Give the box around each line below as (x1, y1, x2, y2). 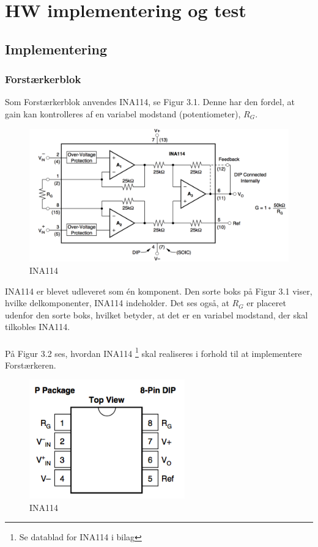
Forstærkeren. (5, 358, 56, 371)
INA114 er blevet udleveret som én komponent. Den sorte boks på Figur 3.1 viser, (5, 284, 312, 297)
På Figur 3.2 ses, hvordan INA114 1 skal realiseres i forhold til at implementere (5, 345, 302, 359)
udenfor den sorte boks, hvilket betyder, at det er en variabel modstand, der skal (5, 308, 308, 321)
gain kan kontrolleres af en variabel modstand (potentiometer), (5, 107, 241, 120)
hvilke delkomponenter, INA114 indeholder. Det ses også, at (5, 296, 229, 309)
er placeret (246, 296, 286, 309)
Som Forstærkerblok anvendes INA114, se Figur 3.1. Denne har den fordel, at (5, 95, 295, 108)
